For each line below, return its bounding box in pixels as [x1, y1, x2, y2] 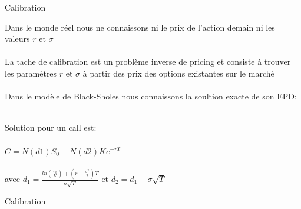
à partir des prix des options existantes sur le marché [82, 67, 274, 79]
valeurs [5, 32, 30, 45]
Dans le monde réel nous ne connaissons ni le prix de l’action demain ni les [5, 21, 275, 33]
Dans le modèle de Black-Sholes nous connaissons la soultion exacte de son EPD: [5, 90, 297, 102]
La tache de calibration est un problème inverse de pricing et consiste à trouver [5, 55, 291, 68]
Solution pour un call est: [5, 121, 97, 134]
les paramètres [5, 67, 57, 79]
